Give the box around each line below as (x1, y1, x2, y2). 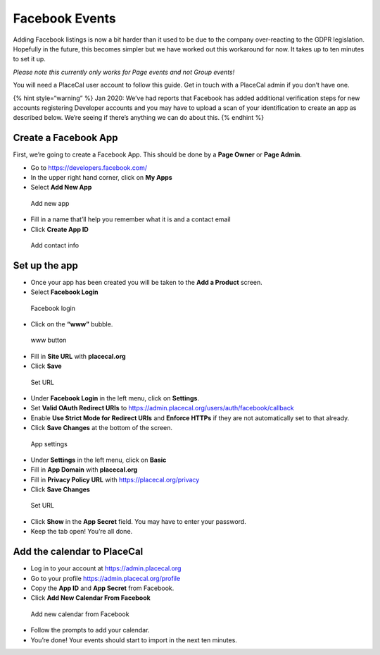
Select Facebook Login (30, 288, 99, 296)
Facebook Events (13, 11, 116, 26)
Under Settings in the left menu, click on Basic (30, 455, 167, 464)
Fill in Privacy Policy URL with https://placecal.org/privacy (30, 475, 200, 484)
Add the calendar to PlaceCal (13, 546, 144, 558)
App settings (30, 439, 68, 448)
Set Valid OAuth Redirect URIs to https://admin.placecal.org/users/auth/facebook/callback (30, 404, 295, 412)
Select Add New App (30, 183, 92, 192)
